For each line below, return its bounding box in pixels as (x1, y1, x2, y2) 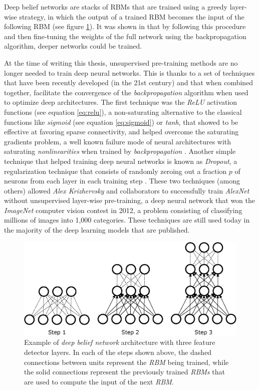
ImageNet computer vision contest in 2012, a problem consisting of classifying (4, 205, 242, 215)
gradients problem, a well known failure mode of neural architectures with (4, 136, 231, 146)
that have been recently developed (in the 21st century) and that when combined (4, 77, 253, 88)
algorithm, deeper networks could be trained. (4, 41, 142, 51)
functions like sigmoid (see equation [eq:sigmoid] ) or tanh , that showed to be (4, 116, 238, 127)
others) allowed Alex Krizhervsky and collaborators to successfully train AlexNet (4, 185, 249, 196)
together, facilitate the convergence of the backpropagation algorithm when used (4, 87, 248, 97)
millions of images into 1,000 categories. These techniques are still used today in (4, 215, 250, 225)
